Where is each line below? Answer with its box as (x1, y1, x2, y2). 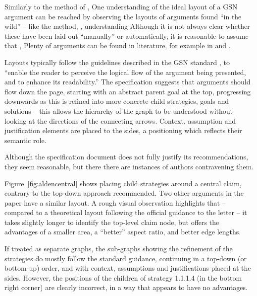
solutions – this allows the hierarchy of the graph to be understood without (4, 105, 233, 116)
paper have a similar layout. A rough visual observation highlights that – (4, 197, 226, 208)
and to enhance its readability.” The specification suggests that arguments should (4, 76, 251, 87)
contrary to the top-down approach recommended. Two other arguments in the (4, 188, 244, 198)
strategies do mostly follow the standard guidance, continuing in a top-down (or (4, 253, 247, 263)
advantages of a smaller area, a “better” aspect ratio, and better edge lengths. (4, 226, 241, 237)
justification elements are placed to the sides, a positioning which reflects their (4, 125, 242, 136)
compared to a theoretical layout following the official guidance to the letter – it (4, 207, 247, 218)
